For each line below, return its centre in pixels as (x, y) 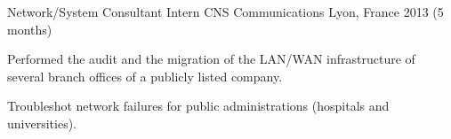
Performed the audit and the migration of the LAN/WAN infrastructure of (211, 59)
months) (30, 29)
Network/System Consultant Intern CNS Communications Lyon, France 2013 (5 (225, 12)
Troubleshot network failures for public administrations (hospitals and (198, 106)
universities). (42, 123)
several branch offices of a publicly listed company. (145, 76)
